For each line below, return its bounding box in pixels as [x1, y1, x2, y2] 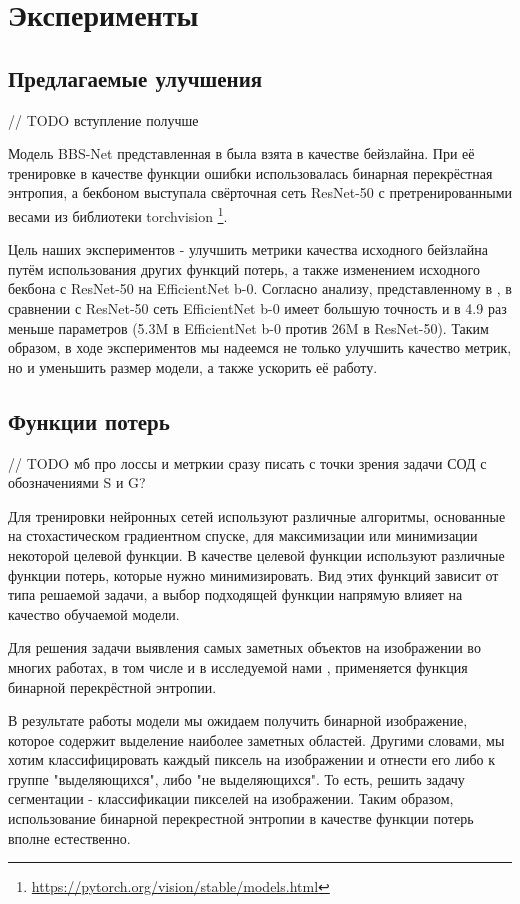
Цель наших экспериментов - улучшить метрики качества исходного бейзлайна [8, 239, 488, 260]
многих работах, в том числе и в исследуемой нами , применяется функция [8, 656, 468, 677]
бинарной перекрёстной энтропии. [8, 676, 217, 697]
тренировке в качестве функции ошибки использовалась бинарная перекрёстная [8, 162, 493, 183]
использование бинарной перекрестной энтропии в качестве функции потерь [8, 808, 474, 829]
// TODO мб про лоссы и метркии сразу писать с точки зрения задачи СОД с [8, 452, 487, 473]
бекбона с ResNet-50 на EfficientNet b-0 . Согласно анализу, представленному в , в [8, 278, 512, 299]
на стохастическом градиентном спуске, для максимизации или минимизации [8, 525, 478, 546]
